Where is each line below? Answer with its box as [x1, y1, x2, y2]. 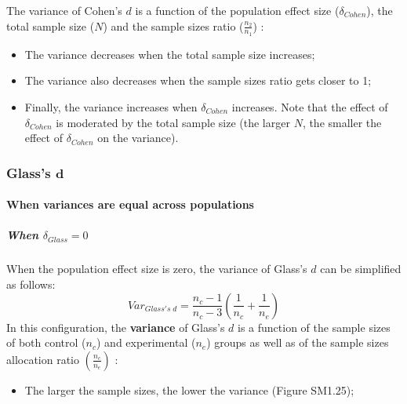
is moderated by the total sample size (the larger [56, 114, 290, 130]
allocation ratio [6, 351, 80, 367]
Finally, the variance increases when [24, 99, 198, 115]
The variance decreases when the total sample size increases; [24, 45, 315, 62]
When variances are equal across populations [6, 196, 254, 213]
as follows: [6, 275, 56, 292]
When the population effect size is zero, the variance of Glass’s [6, 260, 307, 277]
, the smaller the [302, 114, 382, 130]
